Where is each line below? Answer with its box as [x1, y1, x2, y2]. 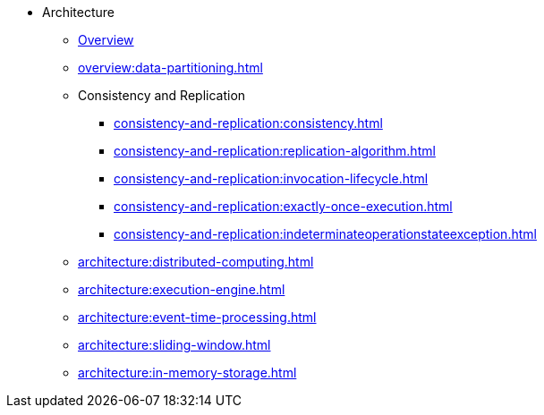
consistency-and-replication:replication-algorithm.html [114, 143, 436, 158]
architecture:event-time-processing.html [78, 309, 317, 325]
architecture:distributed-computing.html [78, 254, 314, 269]
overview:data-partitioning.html [78, 60, 263, 75]
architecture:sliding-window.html [78, 337, 271, 352]
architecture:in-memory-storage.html [78, 365, 297, 380]
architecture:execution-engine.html [78, 282, 285, 297]
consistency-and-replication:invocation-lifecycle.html [114, 171, 429, 186]
